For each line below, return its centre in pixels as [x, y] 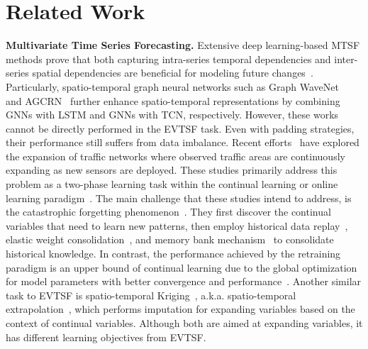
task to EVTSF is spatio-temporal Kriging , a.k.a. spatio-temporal [151, 295]
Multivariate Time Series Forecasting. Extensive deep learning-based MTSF [183, 45]
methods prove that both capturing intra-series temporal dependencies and [168, 59]
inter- [346, 59]
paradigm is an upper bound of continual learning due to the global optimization [182, 267]
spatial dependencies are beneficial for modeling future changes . [173, 73]
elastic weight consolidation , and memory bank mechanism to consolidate [170, 239]
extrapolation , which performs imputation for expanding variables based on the [180, 309]
